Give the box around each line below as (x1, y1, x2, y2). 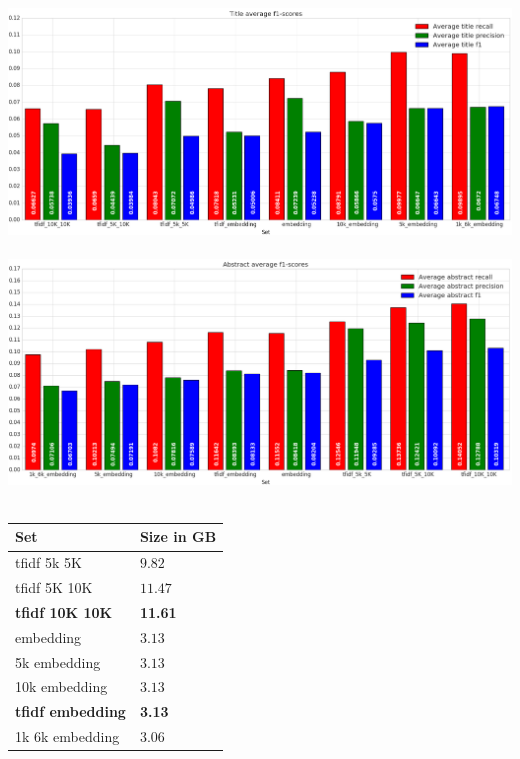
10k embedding (15, 676, 108, 697)
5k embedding (15, 651, 101, 672)
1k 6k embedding (15, 726, 120, 747)
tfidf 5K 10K (15, 577, 93, 598)
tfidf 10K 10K (15, 601, 113, 622)
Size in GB (139, 526, 217, 547)
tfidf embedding (15, 701, 126, 722)
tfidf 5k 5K (15, 552, 82, 573)
